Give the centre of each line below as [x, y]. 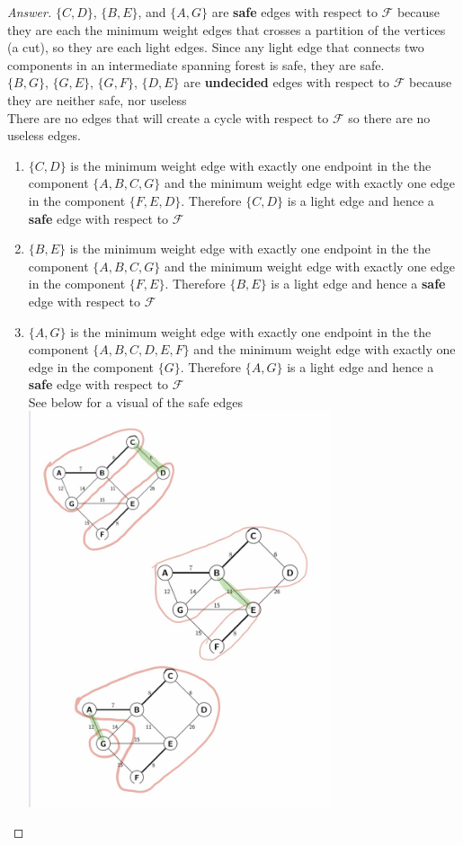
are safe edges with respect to [294, 12]
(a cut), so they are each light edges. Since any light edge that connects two [216, 47]
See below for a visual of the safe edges [136, 401]
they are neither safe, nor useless [97, 99]
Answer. [30, 12]
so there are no [389, 117]
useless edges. [44, 135]
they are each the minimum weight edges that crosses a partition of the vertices [227, 29]
